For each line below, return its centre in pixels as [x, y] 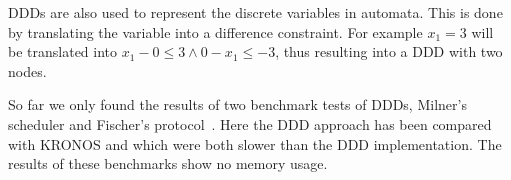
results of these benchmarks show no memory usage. [168, 163]
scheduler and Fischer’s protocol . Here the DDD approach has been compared [250, 123]
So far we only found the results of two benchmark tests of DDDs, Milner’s [237, 104]
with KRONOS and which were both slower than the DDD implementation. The [255, 143]
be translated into [63, 51]
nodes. [27, 70]
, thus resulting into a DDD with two [389, 51]
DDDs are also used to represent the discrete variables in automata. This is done [255, 12]
